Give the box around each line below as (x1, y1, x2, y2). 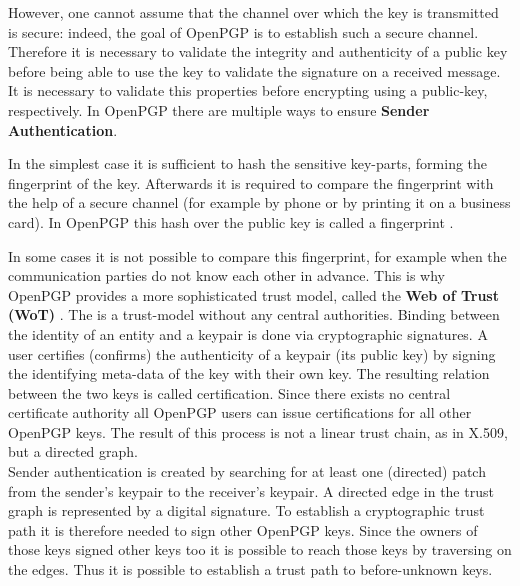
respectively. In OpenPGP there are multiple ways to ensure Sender (8, 99, 430, 120)
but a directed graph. (8, 441, 138, 462)
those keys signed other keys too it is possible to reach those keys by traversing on (8, 539, 512, 560)
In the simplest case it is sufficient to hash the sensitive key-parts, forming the (8, 153, 488, 174)
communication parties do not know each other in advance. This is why (8, 265, 446, 286)
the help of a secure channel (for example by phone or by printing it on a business (8, 192, 511, 213)
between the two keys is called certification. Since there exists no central (8, 382, 451, 403)
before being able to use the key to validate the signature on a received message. (8, 60, 501, 81)
